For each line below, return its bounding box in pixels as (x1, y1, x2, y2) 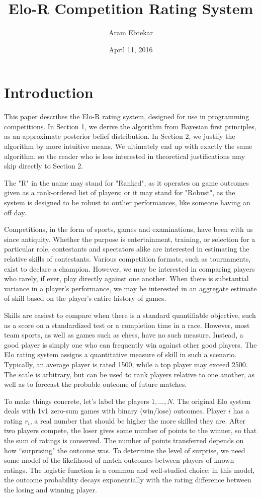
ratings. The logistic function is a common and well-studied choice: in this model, (4, 464, 255, 475)
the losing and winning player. (4, 484, 97, 495)
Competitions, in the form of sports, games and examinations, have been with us (4, 224, 253, 234)
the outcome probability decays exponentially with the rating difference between (4, 474, 251, 485)
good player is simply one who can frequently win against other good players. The (4, 339, 257, 350)
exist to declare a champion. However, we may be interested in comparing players (4, 263, 255, 274)
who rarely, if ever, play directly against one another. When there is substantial (4, 273, 249, 284)
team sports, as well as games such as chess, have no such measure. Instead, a (4, 329, 243, 340)
